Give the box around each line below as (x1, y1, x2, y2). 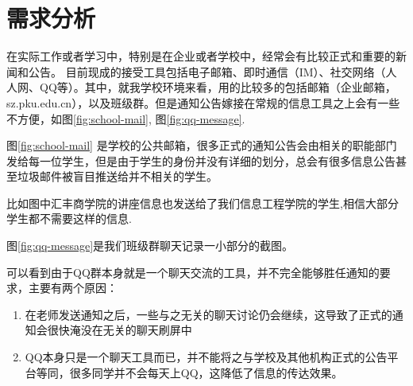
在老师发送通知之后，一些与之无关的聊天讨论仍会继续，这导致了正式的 (25, 306, 392, 322)
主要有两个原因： (28, 279, 118, 296)
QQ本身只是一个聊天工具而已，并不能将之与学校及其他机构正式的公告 (25, 349, 388, 365)
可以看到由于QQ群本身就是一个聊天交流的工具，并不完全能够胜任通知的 (6, 263, 380, 280)
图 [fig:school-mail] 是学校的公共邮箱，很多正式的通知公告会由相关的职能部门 (6, 137, 397, 154)
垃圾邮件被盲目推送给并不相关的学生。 (17, 168, 218, 185)
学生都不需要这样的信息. (6, 210, 132, 227)
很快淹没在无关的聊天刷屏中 (47, 322, 192, 338)
